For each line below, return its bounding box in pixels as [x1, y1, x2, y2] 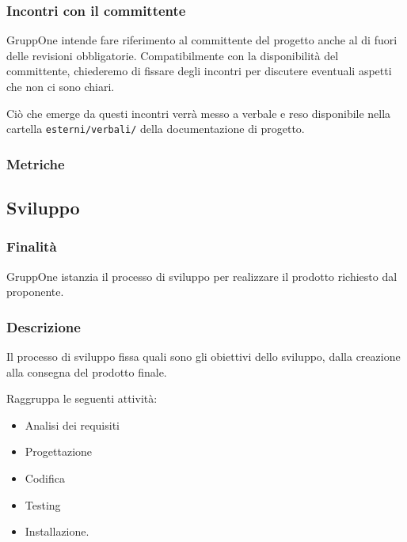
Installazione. [25, 523, 89, 540]
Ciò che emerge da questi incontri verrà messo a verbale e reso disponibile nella [6, 104, 391, 121]
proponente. [6, 283, 64, 300]
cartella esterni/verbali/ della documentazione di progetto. [6, 120, 305, 137]
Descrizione [6, 316, 81, 336]
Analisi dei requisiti [25, 416, 120, 433]
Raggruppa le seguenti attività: [6, 390, 158, 407]
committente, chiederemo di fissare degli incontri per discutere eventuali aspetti [6, 63, 392, 79]
